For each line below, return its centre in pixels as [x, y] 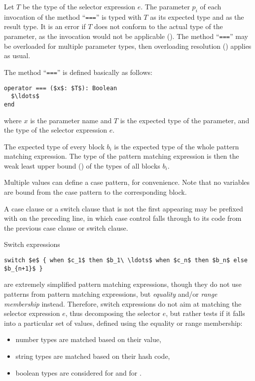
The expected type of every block [54, 146]
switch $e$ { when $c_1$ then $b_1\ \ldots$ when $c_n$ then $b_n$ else [126, 260]
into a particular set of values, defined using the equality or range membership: [123, 323]
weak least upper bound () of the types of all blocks [82, 165]
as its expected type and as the [197, 17]
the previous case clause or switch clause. [66, 227]
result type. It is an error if [45, 26]
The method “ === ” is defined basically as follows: [78, 72]
